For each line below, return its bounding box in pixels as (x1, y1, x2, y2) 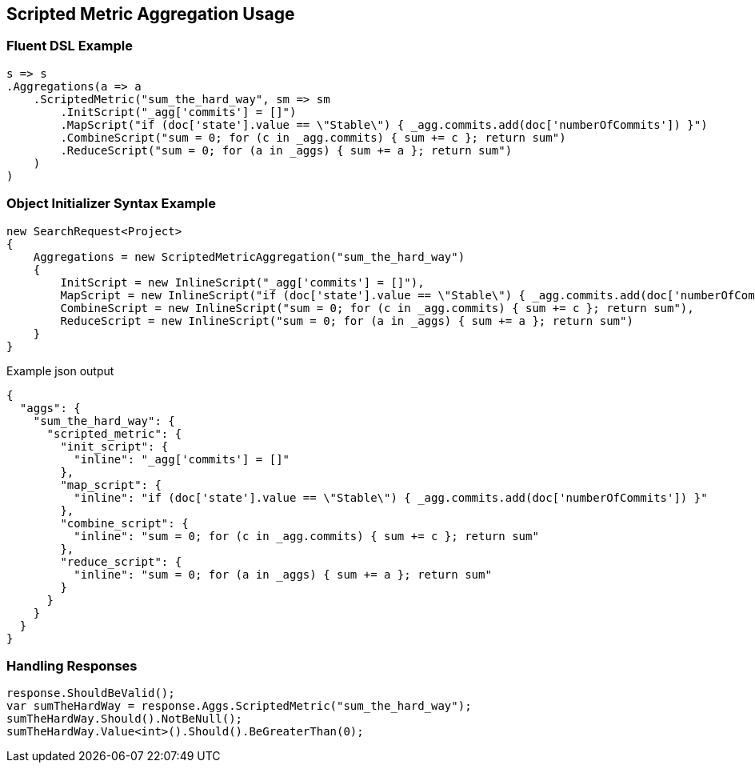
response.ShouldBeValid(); (6, 687, 175, 700)
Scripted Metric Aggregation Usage (6, 4, 295, 24)
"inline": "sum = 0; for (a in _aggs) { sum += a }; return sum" (74, 567, 492, 581)
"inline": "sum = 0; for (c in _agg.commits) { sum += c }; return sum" (74, 529, 539, 543)
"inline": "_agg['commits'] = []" (74, 452, 290, 466)
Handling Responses (6, 657, 138, 674)
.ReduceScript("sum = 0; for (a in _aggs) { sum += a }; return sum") (60, 143, 513, 157)
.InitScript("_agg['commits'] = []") (60, 105, 297, 118)
